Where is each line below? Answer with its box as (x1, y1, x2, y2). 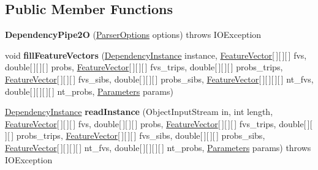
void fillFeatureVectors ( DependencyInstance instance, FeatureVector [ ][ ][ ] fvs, (5, 48, 307, 61)
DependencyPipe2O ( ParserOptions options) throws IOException (5, 28, 262, 41)
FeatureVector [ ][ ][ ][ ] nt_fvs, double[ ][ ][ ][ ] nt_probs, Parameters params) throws (5, 141, 311, 153)
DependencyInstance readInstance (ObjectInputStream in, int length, (5, 105, 273, 118)
